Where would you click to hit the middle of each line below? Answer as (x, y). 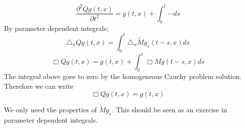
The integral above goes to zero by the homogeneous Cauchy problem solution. (123, 76)
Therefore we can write (39, 86)
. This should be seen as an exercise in (169, 110)
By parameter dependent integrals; (56, 28)
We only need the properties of (50, 110)
